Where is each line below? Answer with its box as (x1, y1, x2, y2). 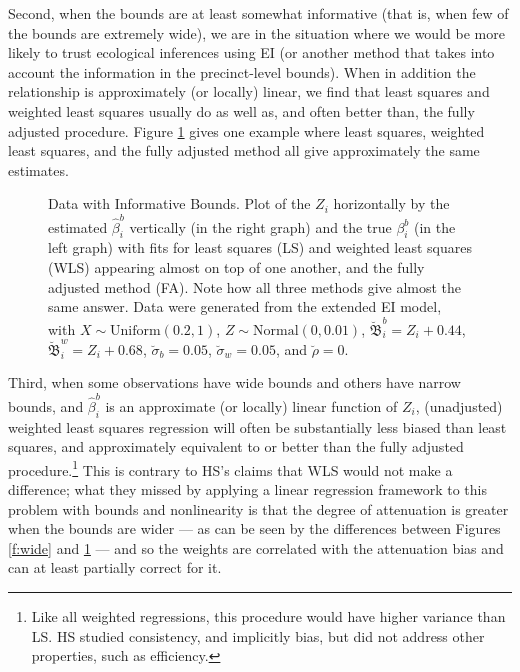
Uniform (110, 323, 161, 338)
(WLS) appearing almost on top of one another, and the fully (48, 257, 425, 278)
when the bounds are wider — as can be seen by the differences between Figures (8, 518, 501, 539)
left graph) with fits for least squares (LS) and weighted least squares (48, 237, 472, 258)
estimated (48, 216, 108, 237)
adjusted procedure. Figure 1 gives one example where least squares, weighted (8, 120, 485, 141)
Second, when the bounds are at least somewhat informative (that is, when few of (8, 3, 509, 23)
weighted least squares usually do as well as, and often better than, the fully (8, 100, 475, 121)
